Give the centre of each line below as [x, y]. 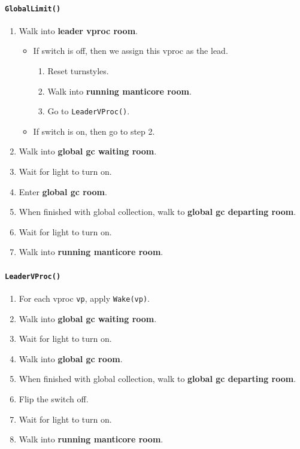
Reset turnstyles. [78, 71]
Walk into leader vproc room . [78, 30]
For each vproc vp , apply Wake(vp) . [84, 298]
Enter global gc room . [63, 191]
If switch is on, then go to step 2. [94, 131]
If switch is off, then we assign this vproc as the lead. [131, 51]
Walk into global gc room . [71, 358]
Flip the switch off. [54, 398]
